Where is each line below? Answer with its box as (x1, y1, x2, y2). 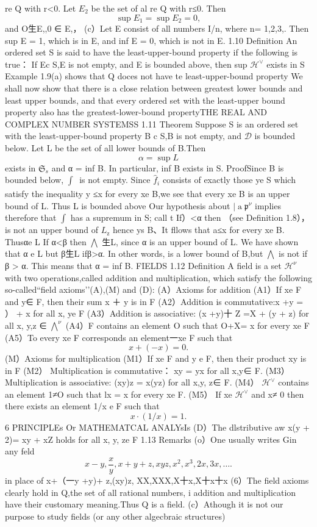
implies (255, 199, 281, 212)
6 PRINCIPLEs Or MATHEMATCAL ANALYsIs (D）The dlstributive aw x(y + (5, 421, 310, 434)
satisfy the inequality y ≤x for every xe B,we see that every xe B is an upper (5, 187, 290, 199)
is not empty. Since (79, 173, 151, 186)
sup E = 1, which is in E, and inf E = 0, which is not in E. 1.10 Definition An (5, 34, 297, 46)
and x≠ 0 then (251, 387, 304, 400)
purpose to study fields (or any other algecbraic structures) (5, 509, 226, 522)
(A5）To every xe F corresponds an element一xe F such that (5, 331, 233, 343)
